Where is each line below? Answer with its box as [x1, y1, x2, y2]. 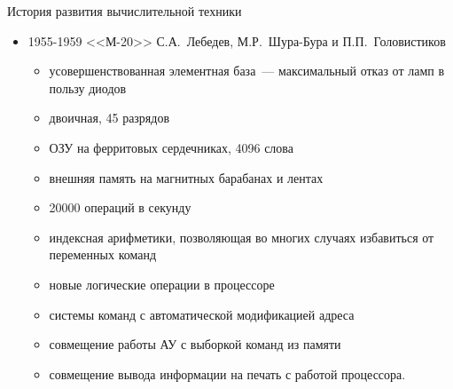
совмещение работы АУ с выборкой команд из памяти [49, 335, 341, 353]
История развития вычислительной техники [7, 2, 242, 20]
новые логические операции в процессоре [49, 274, 275, 293]
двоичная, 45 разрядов [49, 108, 170, 127]
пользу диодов [49, 78, 127, 97]
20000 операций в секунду [49, 198, 191, 217]
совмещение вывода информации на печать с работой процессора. [49, 364, 406, 383]
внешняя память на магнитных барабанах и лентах [49, 168, 324, 187]
